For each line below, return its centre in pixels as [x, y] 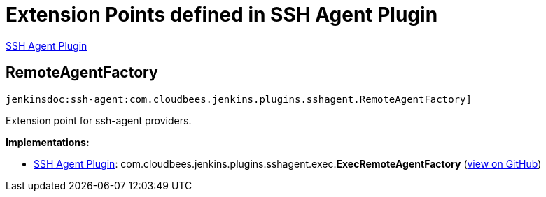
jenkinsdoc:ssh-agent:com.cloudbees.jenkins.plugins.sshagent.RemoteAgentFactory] [239, 99]
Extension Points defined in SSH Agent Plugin [222, 15]
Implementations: [48, 142]
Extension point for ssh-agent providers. [99, 120]
